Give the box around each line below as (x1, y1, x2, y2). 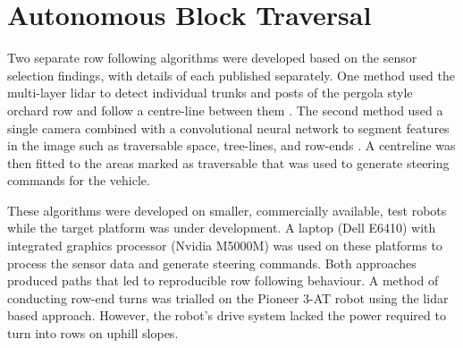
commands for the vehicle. (7, 171, 150, 190)
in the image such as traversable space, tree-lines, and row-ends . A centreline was (7, 136, 456, 155)
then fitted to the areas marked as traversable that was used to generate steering (7, 153, 450, 172)
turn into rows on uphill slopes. (7, 324, 179, 343)
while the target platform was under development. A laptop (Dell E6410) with (7, 218, 436, 237)
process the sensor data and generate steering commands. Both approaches (7, 253, 417, 272)
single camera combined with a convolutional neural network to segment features (7, 118, 450, 137)
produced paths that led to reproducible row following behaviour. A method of (7, 271, 439, 290)
